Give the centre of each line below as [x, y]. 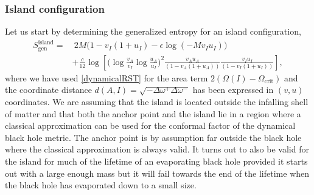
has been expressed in [233, 90]
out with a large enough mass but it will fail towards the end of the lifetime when [157, 173]
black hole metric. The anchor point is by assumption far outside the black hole [153, 137]
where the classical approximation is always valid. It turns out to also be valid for [157, 149]
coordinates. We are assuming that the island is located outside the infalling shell [157, 102]
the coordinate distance [48, 90]
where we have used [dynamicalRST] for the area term [106, 77]
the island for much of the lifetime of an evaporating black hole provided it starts [156, 161]
